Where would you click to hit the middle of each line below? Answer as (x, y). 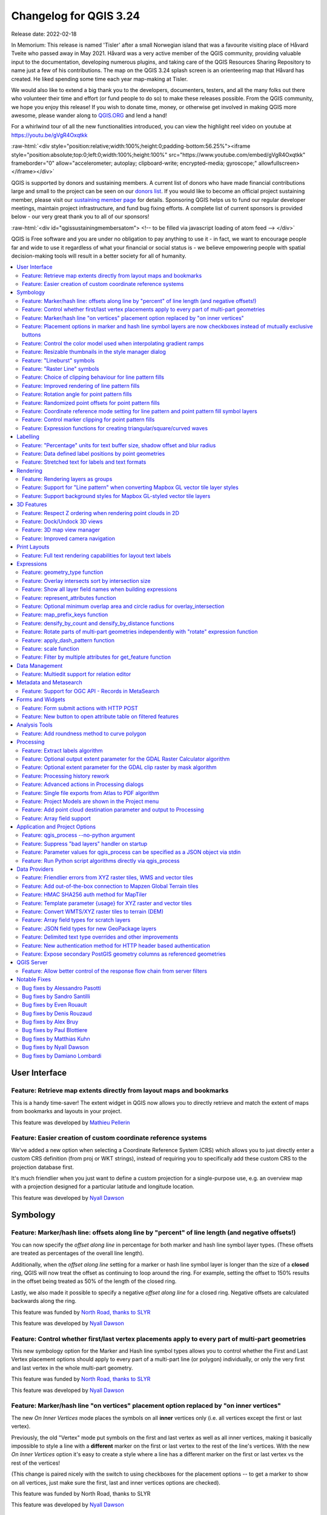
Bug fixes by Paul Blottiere (55, 1030)
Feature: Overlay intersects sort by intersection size (86, 581)
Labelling (28, 437)
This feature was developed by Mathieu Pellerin (71, 1122)
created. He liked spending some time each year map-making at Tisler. (99, 79)
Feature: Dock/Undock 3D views (62, 522)
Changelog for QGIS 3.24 (76, 16)
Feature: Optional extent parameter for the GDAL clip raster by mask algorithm (120, 767)
